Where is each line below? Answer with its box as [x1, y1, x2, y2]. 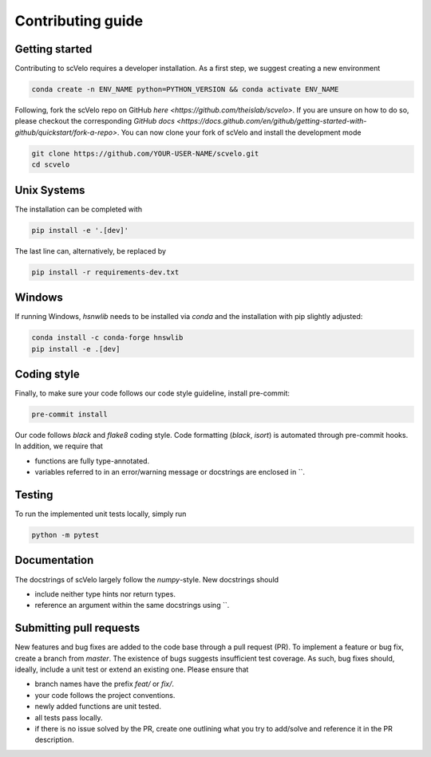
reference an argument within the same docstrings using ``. [34, 601, 230, 610]
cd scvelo [31, 160, 70, 169]
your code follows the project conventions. [34, 690, 176, 700]
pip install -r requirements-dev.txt [31, 267, 180, 277]
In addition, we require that [14, 441, 104, 451]
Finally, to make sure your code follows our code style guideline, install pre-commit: [14, 388, 291, 398]
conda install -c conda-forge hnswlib [31, 333, 184, 342]
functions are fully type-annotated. [34, 455, 150, 466]
